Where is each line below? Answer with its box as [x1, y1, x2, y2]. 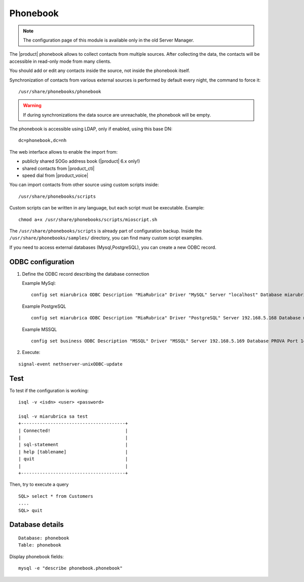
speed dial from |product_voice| [22, 172, 89, 178]
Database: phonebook [18, 535, 69, 541]
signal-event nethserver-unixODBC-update [18, 361, 123, 367]
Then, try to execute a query [9, 482, 69, 488]
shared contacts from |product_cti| [22, 165, 95, 171]
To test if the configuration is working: [9, 387, 89, 393]
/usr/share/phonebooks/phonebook [18, 89, 101, 94]
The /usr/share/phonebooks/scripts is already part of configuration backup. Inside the [9, 228, 202, 234]
